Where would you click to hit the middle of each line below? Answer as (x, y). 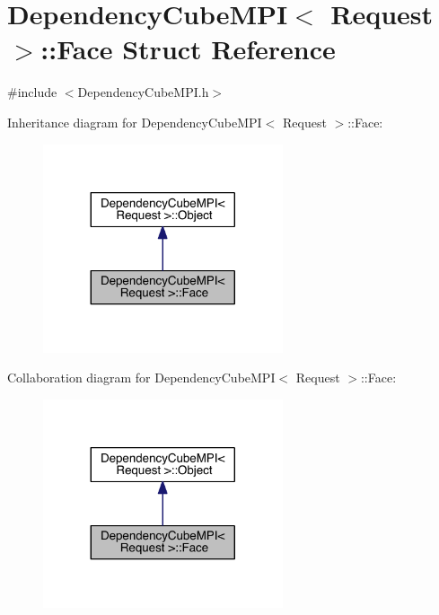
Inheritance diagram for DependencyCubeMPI (135, 122)
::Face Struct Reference (188, 49)
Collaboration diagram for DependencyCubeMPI (141, 378)
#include (32, 92)
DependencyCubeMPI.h (143, 92)
